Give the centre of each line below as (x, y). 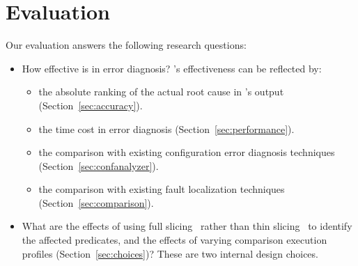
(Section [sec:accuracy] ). (91, 105)
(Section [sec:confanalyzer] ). (99, 165)
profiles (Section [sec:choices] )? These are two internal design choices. (170, 253)
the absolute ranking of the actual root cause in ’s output (161, 92)
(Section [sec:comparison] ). (96, 202)
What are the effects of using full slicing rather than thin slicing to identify (187, 226)
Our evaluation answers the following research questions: (126, 45)
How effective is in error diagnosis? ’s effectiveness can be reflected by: (172, 68)
